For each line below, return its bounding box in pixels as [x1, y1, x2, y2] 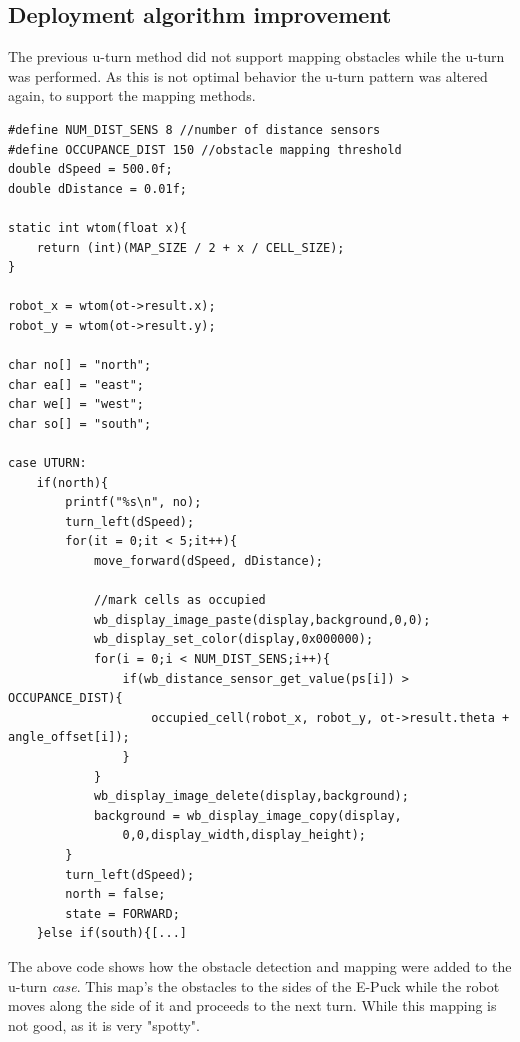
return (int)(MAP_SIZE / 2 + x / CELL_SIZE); [36, 240, 345, 255]
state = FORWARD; [65, 906, 180, 921]
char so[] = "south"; [8, 416, 152, 431]
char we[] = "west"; [8, 397, 145, 412]
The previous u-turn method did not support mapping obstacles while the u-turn [8, 46, 505, 67]
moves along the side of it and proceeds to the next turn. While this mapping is [8, 995, 497, 1016]
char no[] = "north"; [8, 358, 152, 373]
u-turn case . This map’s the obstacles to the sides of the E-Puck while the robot [8, 975, 500, 996]
